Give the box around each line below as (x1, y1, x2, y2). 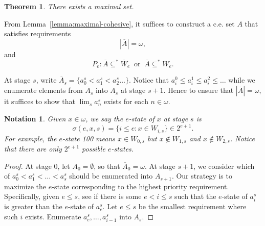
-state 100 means (62, 133, 115, 143)
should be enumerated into (69, 170, 153, 181)
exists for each (104, 96, 148, 107)
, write (36, 74, 57, 85)
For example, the (4, 133, 57, 143)
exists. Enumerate (25, 211, 81, 222)
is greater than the (4, 201, 62, 212)
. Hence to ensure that (163, 85, 234, 95)
